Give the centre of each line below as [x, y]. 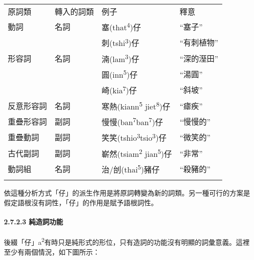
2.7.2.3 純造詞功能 [33, 222]
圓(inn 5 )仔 [120, 74]
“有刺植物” [199, 43]
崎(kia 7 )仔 [119, 90]
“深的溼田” [199, 58]
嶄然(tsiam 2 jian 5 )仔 [137, 153]
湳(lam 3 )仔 [120, 58]
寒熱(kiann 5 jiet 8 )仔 [136, 105]
